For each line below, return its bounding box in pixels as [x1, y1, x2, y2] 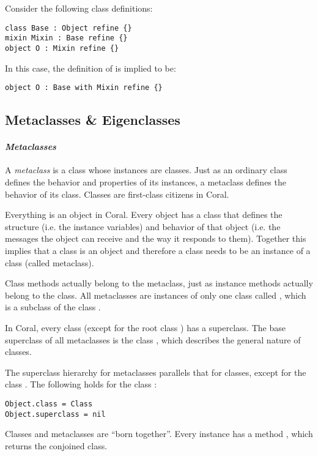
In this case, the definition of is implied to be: [5, 61, 176, 74]
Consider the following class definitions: [5, 2, 153, 14]
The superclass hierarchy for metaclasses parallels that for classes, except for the [5, 365, 306, 378]
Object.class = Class [5, 399, 93, 408]
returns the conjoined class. [5, 439, 108, 452]
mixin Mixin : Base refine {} [5, 34, 128, 43]
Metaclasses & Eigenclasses [5, 110, 180, 129]
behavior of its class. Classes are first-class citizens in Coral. [5, 187, 229, 200]
